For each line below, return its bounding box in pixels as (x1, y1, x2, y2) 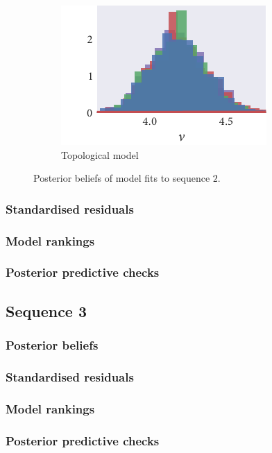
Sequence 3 (6, 300, 87, 321)
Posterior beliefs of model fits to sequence (33, 171, 210, 185)
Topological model (61, 147, 139, 162)
